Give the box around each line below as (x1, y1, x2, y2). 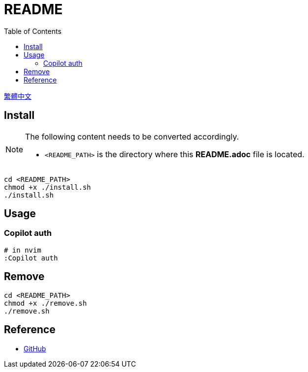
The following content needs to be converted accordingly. (25, 131, 239, 142)
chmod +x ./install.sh (4, 183, 91, 191)
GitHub (24, 344, 46, 353)
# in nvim (4, 246, 41, 254)
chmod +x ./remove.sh (4, 299, 87, 307)
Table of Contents (4, 27, 62, 35)
